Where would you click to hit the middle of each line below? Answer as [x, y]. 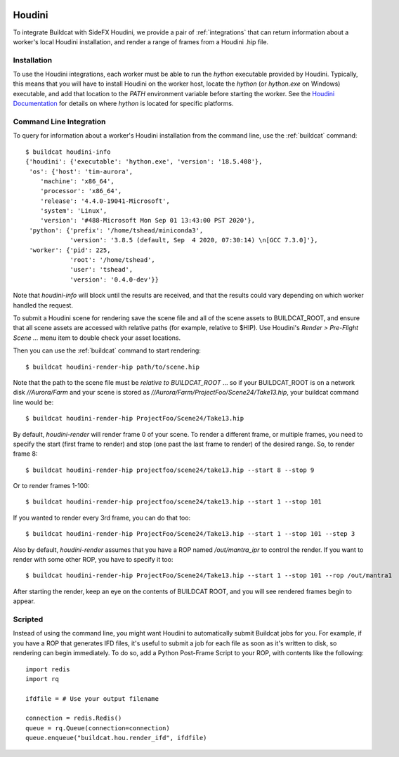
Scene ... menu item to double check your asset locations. [97, 338]
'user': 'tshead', [102, 270]
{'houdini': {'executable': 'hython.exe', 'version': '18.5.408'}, [144, 162]
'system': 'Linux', [73, 211]
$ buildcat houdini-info [68, 152]
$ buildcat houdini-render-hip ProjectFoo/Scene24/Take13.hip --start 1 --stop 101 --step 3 [190, 534]
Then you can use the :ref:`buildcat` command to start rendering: [107, 350]
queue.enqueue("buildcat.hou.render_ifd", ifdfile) [116, 738]
